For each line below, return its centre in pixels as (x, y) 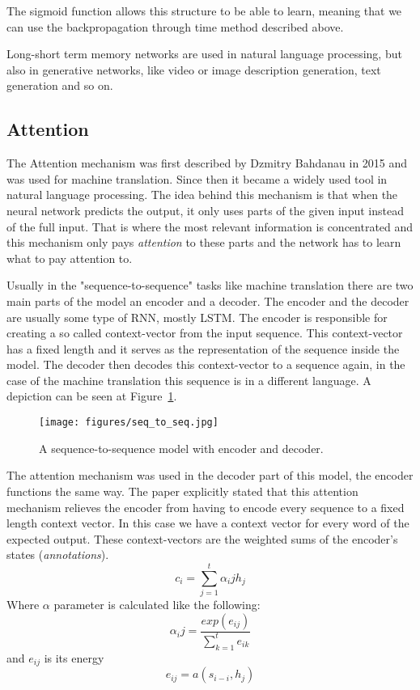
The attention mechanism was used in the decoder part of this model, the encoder (210, 475)
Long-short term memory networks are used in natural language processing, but (204, 54)
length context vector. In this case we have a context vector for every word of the (208, 523)
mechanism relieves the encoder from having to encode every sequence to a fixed (206, 507)
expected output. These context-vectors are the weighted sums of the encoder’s (202, 538)
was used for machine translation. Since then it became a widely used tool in (197, 178)
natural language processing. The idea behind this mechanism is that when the (202, 195)
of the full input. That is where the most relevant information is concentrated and (210, 226)
